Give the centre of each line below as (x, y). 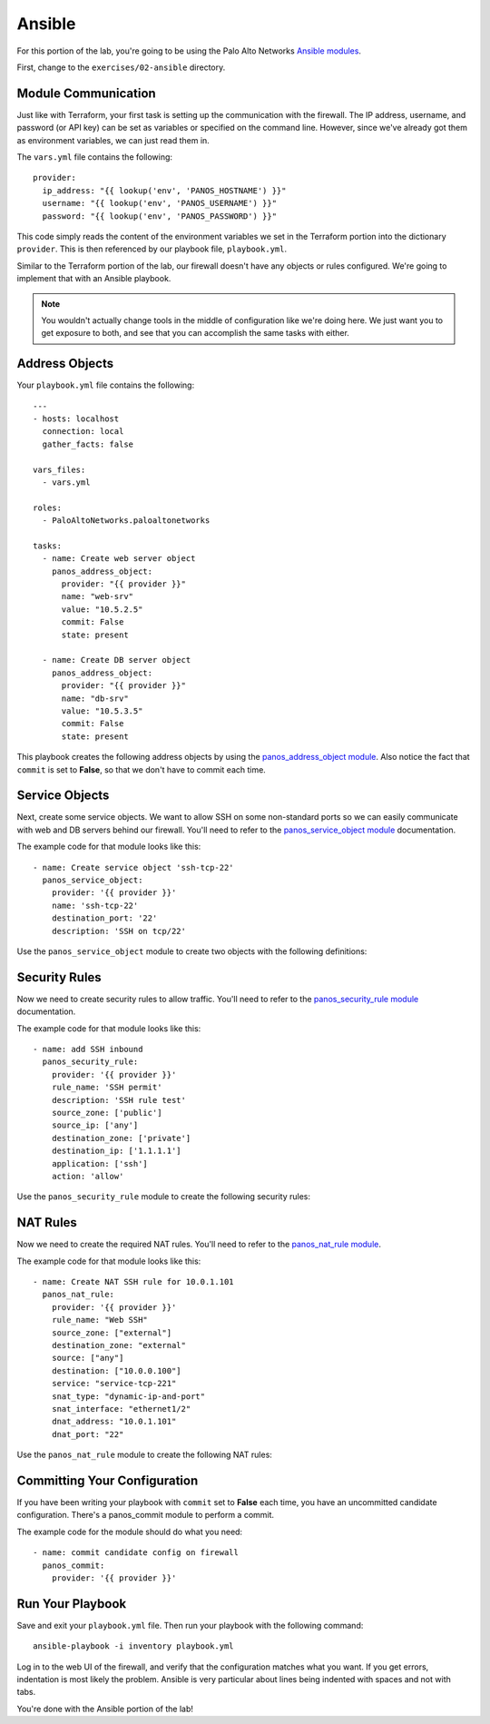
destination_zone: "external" (118, 1345)
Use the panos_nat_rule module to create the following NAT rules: (144, 1455)
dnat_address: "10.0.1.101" (114, 1422)
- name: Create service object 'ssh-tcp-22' (134, 867)
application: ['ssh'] (100, 1163)
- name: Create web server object (119, 559)
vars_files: (59, 469)
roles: (48, 507)
